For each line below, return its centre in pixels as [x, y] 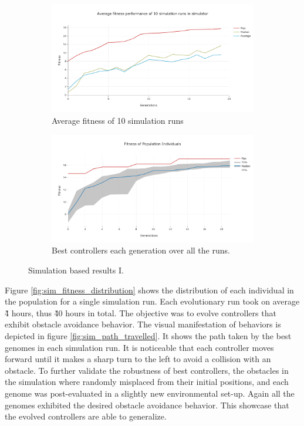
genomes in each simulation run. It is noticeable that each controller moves [139, 347]
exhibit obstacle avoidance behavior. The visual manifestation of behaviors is [143, 324]
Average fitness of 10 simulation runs [118, 120]
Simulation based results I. [76, 270]
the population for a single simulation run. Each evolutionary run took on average [152, 301]
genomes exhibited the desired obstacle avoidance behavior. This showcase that [147, 405]
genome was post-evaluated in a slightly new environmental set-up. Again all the [150, 393]
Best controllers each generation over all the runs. [141, 250]
